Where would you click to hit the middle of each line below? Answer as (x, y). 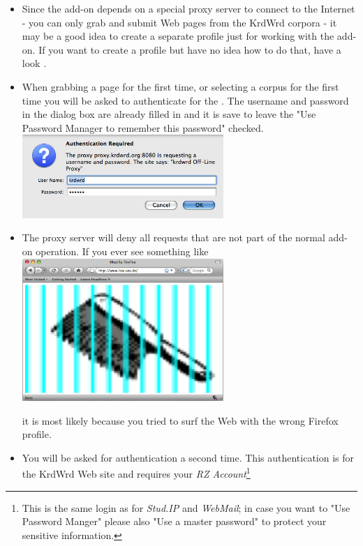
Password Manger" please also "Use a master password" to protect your (174, 521)
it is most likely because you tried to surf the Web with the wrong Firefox (180, 420)
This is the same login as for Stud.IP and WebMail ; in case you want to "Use (186, 507)
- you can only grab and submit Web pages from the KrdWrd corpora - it (179, 22)
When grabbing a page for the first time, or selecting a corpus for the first (180, 86)
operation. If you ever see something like (122, 251)
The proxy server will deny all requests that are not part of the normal (173, 237)
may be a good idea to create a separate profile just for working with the (178, 36)
